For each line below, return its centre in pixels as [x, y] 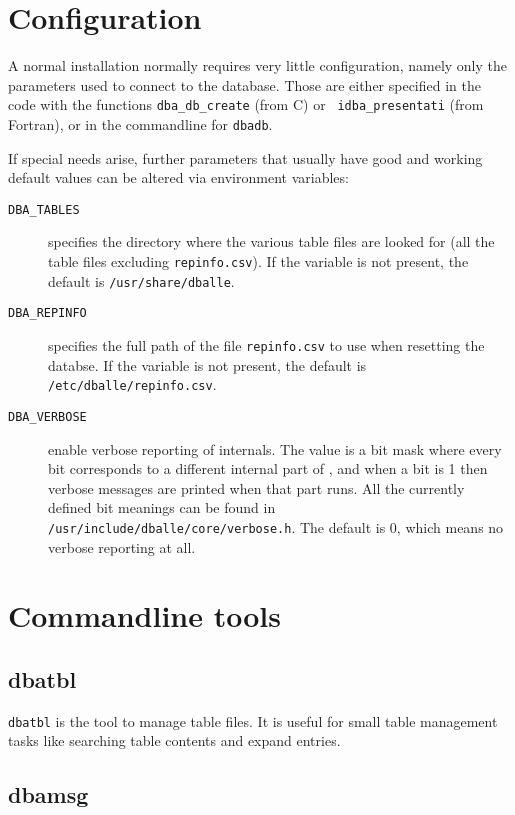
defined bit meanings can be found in [162, 507]
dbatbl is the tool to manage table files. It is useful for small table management [253, 720]
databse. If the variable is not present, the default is [207, 364]
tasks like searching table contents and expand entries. [174, 740]
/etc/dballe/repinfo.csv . [132, 384]
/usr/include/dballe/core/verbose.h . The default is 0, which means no [276, 526]
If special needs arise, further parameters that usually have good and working [245, 157]
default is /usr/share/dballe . [141, 280]
